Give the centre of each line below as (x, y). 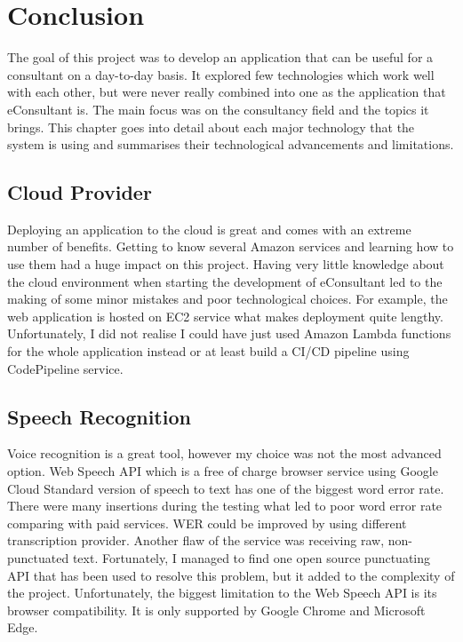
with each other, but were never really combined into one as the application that (227, 92)
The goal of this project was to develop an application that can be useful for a (220, 57)
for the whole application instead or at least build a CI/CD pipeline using (208, 351)
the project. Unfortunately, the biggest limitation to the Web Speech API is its (222, 593)
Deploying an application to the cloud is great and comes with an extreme (209, 229)
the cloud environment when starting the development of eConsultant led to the (225, 281)
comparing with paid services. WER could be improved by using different (207, 523)
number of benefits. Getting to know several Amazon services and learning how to (231, 246)
